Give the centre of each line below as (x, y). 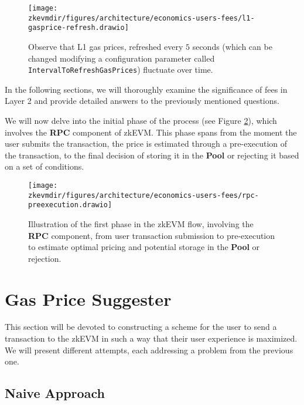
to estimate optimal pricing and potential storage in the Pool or (144, 247)
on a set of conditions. (45, 166)
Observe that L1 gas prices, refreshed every (106, 46)
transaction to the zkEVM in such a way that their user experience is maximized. (151, 338)
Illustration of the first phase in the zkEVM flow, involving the (141, 223)
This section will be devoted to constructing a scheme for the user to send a (141, 327)
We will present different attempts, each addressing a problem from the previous (149, 350)
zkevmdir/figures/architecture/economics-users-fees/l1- (141, 18)
